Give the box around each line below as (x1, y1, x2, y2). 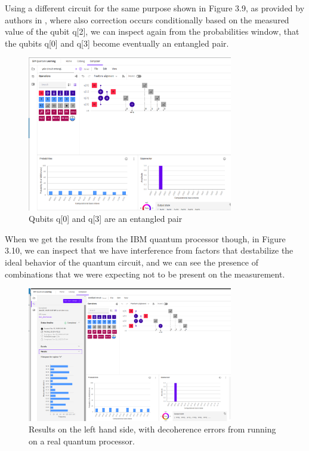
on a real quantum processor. (29, 435, 135, 447)
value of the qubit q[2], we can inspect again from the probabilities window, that (5, 25, 299, 38)
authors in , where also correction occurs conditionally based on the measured (5, 13, 289, 26)
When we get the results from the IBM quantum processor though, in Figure (5, 232, 286, 245)
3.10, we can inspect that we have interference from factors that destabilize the (5, 244, 293, 257)
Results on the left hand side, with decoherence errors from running (29, 423, 276, 435)
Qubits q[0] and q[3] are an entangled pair (29, 212, 183, 225)
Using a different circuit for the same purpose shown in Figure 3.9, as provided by (5, 2, 305, 14)
